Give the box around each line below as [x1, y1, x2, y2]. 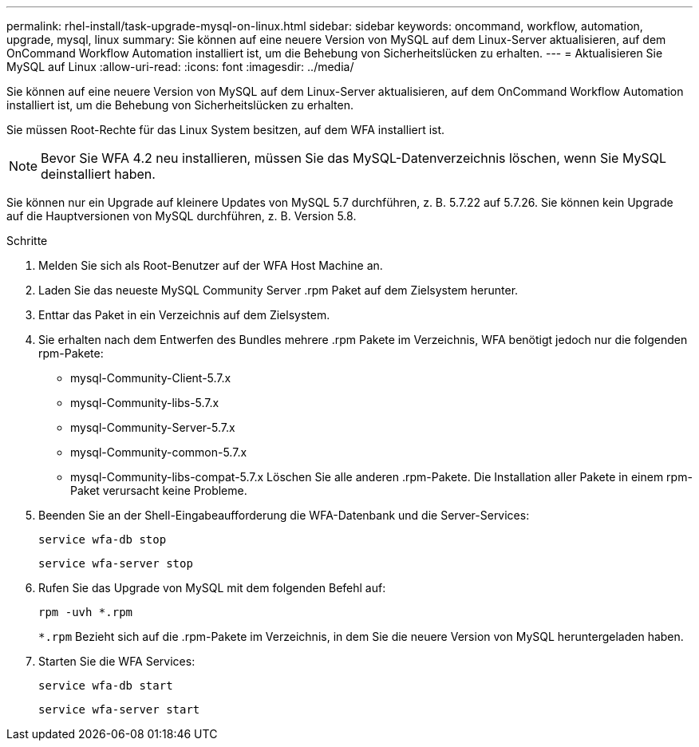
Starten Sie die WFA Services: [38, 654, 195, 668]
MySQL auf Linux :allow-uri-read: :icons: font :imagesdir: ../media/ [6, 60, 354, 73]
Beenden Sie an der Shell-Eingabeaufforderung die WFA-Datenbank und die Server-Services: [38, 508, 530, 522]
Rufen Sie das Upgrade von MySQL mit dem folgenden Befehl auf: [38, 581, 386, 595]
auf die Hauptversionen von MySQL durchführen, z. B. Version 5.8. [6, 209, 357, 223]
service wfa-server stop [38, 557, 193, 570]
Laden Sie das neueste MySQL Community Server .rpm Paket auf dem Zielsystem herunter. [38, 283, 519, 297]
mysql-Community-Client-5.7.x [70, 371, 231, 385]
